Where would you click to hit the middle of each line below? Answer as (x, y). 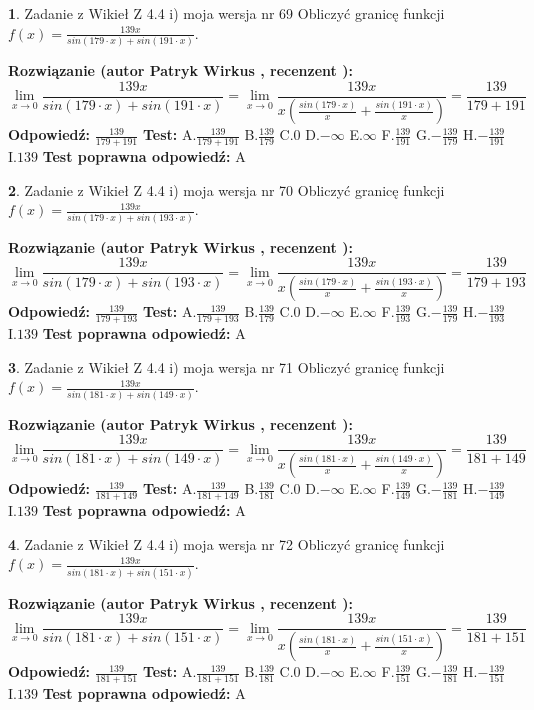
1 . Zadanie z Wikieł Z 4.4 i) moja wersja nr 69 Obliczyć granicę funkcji (226, 13)
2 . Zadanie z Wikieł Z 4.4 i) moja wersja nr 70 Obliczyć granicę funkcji (226, 189)
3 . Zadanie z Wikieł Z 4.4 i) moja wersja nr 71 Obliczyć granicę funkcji (226, 366)
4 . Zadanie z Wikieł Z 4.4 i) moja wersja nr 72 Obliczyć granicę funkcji (226, 543)
